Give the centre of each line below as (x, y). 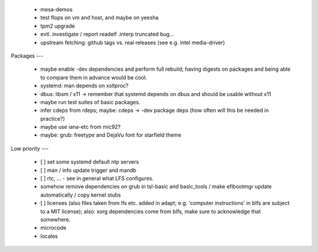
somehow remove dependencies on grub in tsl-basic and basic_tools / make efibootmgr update (156, 187)
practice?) (53, 118)
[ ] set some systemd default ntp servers (90, 162)
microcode (54, 228)
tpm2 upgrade (58, 26)
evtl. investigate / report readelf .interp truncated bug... (107, 34)
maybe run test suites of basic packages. (90, 102)
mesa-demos (57, 9)
